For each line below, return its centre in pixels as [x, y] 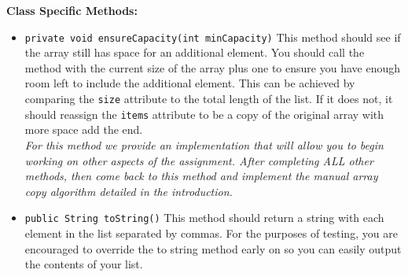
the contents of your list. [84, 264]
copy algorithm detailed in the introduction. [129, 191]
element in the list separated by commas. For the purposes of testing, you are [211, 233]
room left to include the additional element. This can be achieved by [190, 83]
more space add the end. [84, 129]
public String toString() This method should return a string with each [204, 218]
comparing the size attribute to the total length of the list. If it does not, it [209, 99]
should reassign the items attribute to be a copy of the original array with [204, 114]
